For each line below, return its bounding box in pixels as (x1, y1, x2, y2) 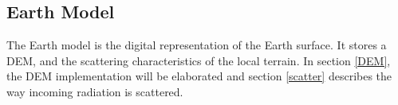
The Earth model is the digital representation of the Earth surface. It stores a (6, 37, 387, 53)
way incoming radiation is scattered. (6, 83, 183, 99)
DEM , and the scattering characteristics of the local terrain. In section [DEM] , (6, 52, 391, 68)
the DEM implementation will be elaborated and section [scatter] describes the (6, 68, 392, 84)
